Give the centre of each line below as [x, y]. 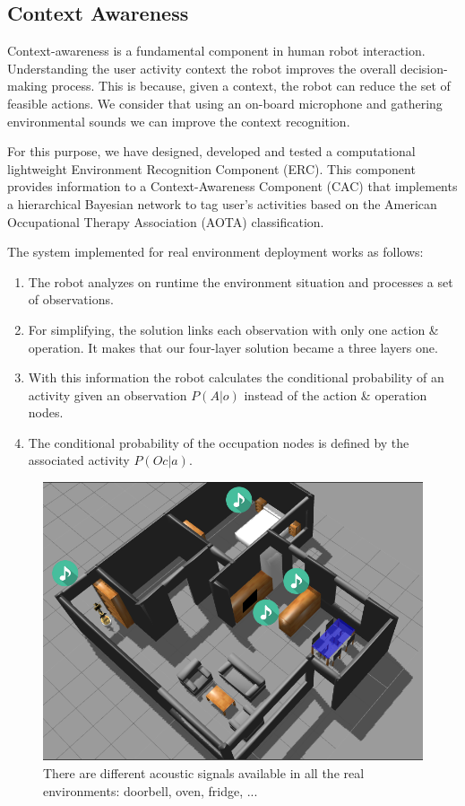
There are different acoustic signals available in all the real [204, 772]
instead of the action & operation [336, 394]
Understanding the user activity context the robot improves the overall [202, 68]
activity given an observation [108, 394]
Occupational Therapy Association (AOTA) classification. [166, 221]
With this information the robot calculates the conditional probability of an [236, 377]
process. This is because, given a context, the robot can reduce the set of [251, 86]
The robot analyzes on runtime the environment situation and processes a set [241, 281]
